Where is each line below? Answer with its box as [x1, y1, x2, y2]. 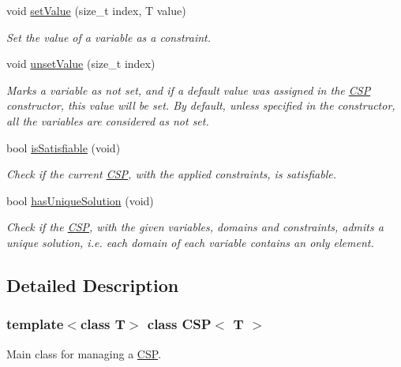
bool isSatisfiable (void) [6, 139, 121, 155]
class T [80, 314, 126, 334]
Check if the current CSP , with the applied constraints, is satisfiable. [6, 166, 336, 182]
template [6, 314, 64, 334]
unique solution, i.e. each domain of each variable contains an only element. [6, 234, 374, 250]
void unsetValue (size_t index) [6, 55, 156, 72]
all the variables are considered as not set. [6, 112, 209, 129]
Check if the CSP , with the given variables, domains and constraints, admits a [6, 219, 384, 235]
